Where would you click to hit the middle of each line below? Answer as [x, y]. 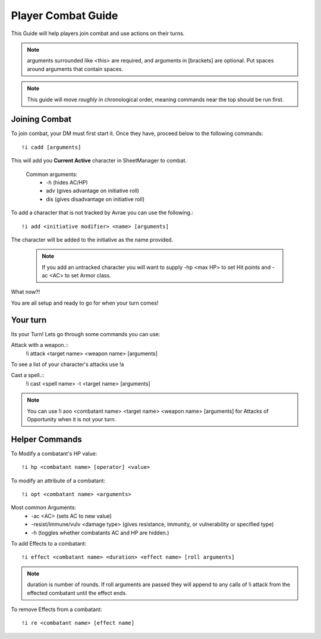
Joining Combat [41, 119]
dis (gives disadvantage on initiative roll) [95, 199]
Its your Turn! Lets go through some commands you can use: [86, 334]
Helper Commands [47, 439]
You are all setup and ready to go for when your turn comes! [85, 303]
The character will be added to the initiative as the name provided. [92, 239]
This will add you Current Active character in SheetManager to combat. [99, 161]
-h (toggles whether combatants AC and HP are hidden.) [100, 532]
